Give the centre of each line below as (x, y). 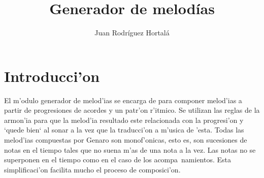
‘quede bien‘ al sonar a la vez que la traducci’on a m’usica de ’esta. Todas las (124, 130)
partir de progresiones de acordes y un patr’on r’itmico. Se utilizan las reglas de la (132, 110)
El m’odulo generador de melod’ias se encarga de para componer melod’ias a (123, 100)
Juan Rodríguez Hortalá (132, 33)
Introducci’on (52, 76)
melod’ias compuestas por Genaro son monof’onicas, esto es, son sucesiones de (126, 140)
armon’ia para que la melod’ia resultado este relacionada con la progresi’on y (124, 120)
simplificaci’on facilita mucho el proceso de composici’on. (92, 169)
